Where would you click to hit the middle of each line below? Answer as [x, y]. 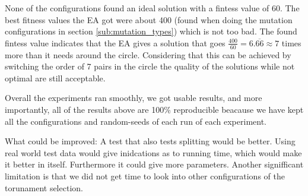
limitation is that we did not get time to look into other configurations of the [145, 176]
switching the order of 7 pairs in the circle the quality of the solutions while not [150, 66]
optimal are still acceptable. [55, 78]
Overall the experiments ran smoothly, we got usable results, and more [134, 98]
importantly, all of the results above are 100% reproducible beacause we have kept [154, 109]
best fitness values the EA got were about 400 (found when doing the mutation [149, 19]
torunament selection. [44, 187]
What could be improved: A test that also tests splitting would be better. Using [150, 141]
